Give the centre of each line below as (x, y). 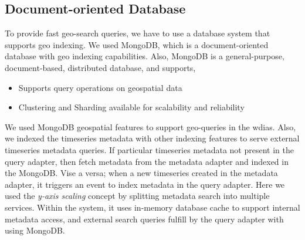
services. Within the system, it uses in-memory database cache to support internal (152, 207)
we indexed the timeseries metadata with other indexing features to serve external (152, 138)
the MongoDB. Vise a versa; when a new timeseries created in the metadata (141, 173)
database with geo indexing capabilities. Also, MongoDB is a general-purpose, (145, 56)
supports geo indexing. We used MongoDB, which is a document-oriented (137, 44)
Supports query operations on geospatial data (100, 87)
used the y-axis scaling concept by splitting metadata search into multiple (137, 196)
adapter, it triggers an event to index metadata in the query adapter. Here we (145, 184)
